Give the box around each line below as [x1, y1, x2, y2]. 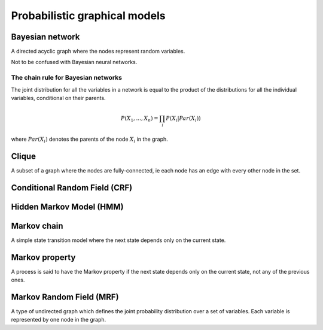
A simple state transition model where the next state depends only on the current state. [11, 237, 226, 244]
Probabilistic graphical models [11, 9, 166, 22]
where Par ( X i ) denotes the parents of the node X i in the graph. [11, 135, 169, 144]
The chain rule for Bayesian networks [11, 74, 123, 82]
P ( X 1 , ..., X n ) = [120, 115, 159, 123]
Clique [11, 151, 36, 161]
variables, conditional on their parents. [11, 94, 106, 101]
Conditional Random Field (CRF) [11, 183, 133, 193]
